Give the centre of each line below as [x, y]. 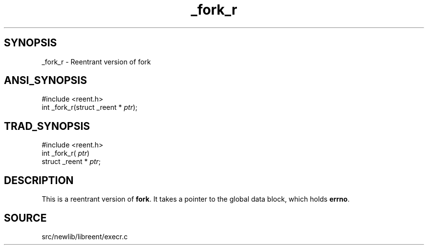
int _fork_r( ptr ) [66, 153]
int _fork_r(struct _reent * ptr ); [90, 107]
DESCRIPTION [39, 180]
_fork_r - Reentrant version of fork [96, 62]
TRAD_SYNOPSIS [47, 126]
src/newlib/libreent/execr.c [85, 236]
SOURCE [25, 218]
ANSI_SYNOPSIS [45, 81]
